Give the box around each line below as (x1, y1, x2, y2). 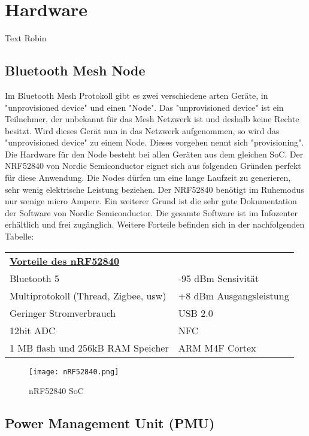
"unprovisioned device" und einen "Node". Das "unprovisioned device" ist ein (5, 101, 284, 113)
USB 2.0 (178, 305, 213, 320)
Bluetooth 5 (10, 271, 59, 285)
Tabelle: (5, 230, 34, 243)
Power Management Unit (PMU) (5, 414, 215, 432)
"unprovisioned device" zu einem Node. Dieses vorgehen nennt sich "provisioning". (5, 136, 304, 149)
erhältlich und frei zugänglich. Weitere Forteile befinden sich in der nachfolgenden (5, 218, 305, 231)
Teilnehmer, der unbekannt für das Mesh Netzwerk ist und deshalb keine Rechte (5, 113, 299, 125)
